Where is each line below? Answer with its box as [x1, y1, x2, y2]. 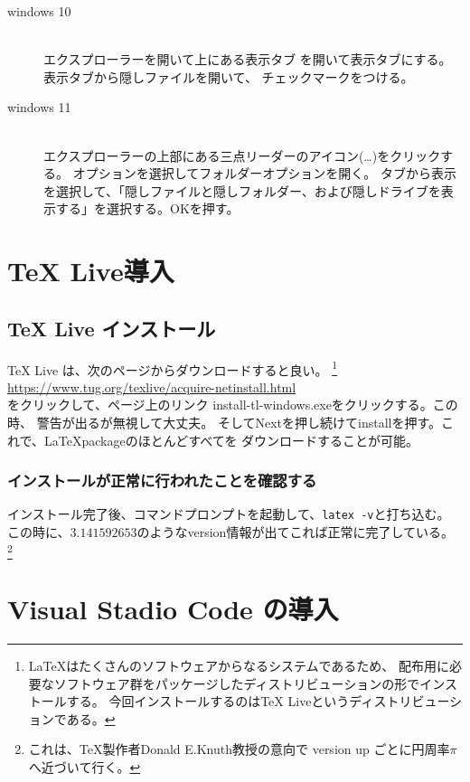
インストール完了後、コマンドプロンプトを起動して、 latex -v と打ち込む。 [7, 504, 450, 523]
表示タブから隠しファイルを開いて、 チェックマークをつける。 [43, 67, 414, 86]
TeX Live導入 [7, 252, 174, 289]
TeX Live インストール [7, 314, 216, 342]
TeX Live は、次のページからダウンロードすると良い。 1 [7, 357, 338, 379]
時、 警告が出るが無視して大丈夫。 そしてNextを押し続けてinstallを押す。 [7, 412, 442, 431]
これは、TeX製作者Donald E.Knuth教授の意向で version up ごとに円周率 [28, 740, 450, 758]
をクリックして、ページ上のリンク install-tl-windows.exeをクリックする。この [7, 395, 458, 414]
